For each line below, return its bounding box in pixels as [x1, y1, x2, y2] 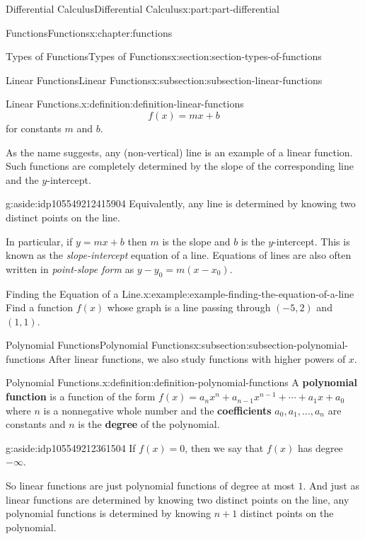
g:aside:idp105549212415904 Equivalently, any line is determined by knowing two [6, 196, 356, 211]
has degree [297, 440, 343, 455]
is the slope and [162, 233, 231, 248]
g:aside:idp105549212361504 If [6, 440, 136, 455]
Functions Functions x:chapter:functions [6, 25, 173, 40]
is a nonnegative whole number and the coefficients [43, 402, 272, 417]
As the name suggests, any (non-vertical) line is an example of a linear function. [6, 144, 353, 159]
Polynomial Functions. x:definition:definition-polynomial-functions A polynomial [6, 375, 358, 390]
